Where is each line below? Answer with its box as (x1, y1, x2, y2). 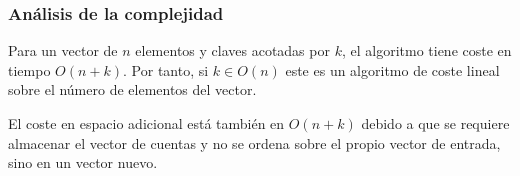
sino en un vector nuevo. (8, 152, 158, 173)
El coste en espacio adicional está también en (8, 113, 285, 133)
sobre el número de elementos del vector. (8, 79, 257, 100)
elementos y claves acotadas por (135, 40, 330, 61)
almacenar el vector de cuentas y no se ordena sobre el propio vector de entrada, (8, 132, 501, 153)
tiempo (8, 59, 51, 80)
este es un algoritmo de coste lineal (285, 59, 500, 80)
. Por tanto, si (123, 59, 209, 80)
